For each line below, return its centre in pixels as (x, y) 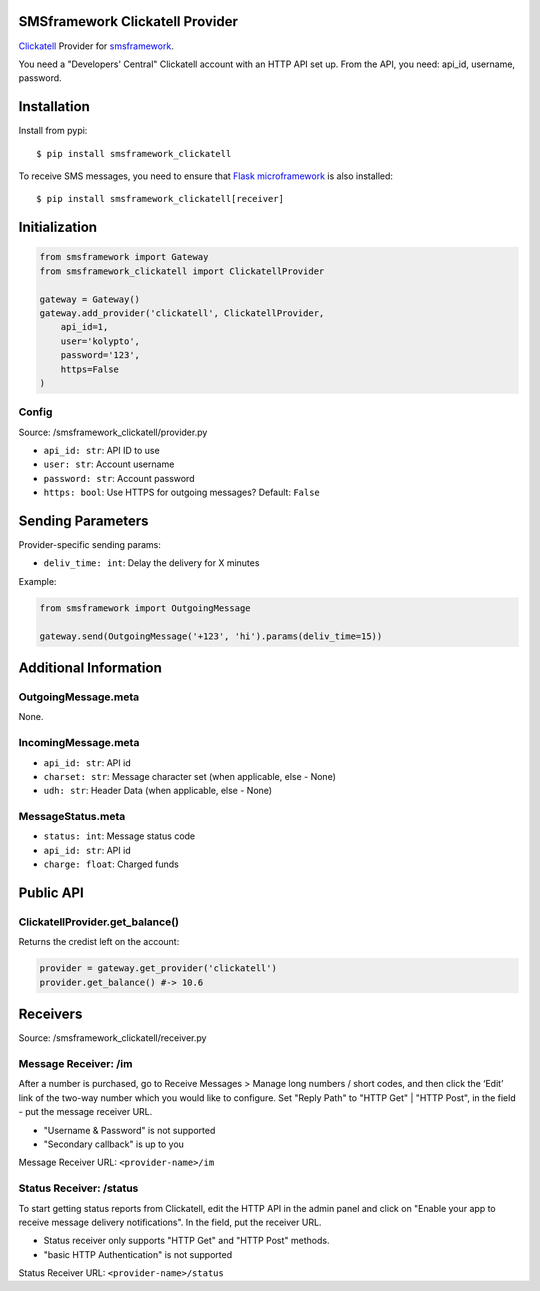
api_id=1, (84, 327)
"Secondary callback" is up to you (114, 1144)
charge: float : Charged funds (111, 864)
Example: (37, 581)
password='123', (100, 355)
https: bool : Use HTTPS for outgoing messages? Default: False (181, 492)
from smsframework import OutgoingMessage (145, 608)
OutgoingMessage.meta (79, 697)
